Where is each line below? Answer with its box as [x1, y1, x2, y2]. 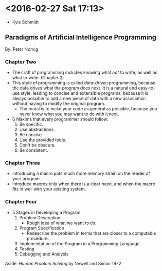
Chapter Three [5, 159, 40, 166]
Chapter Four [5, 198, 37, 205]
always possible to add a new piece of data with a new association [12, 96, 146, 102]
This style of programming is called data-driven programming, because [12, 80, 156, 86]
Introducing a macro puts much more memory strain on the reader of [12, 170, 150, 176]
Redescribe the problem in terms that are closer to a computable [26, 230, 157, 236]
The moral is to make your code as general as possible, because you [19, 106, 157, 112]
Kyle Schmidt [12, 19, 39, 25]
